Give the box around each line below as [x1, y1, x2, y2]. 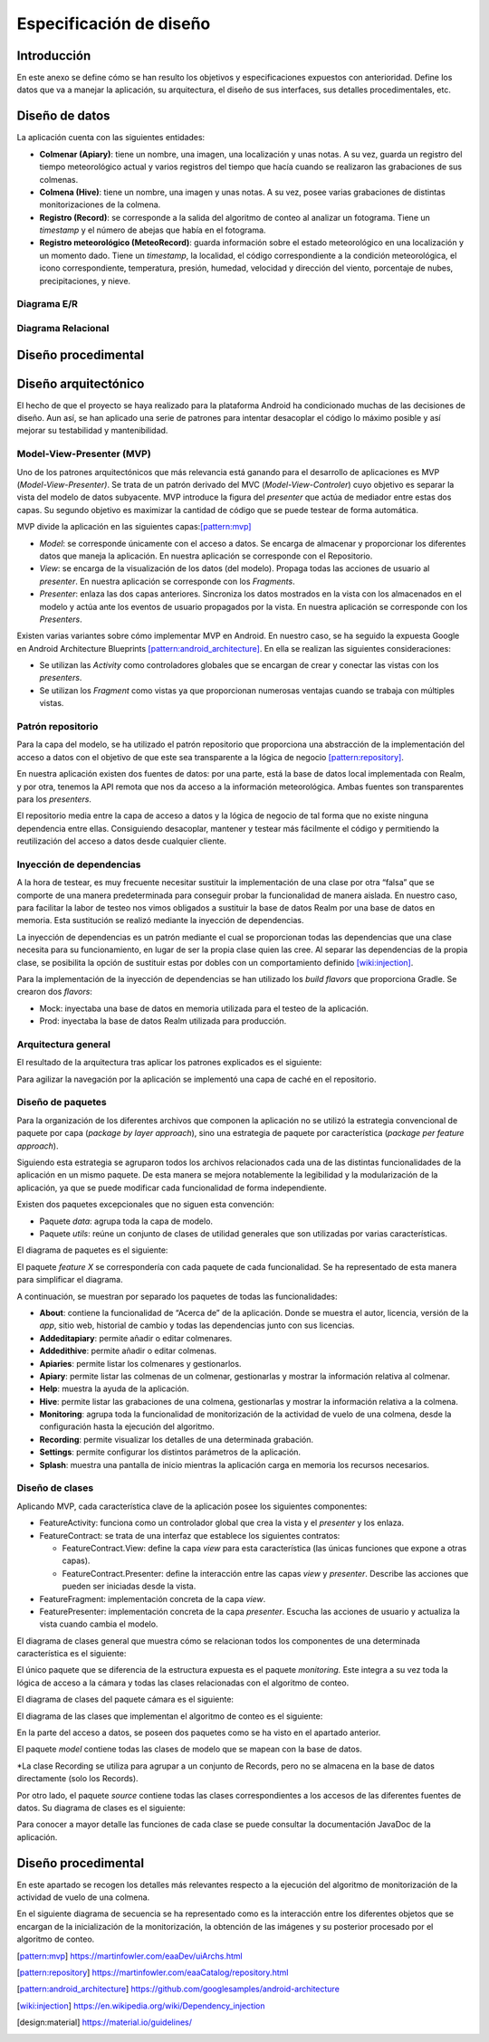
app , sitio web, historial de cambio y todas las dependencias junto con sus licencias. [39, 1320, 355, 1331]
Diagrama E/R [16, 298, 79, 310]
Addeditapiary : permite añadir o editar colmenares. [39, 1332, 233, 1343]
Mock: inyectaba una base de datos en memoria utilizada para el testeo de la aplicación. [39, 1003, 369, 1014]
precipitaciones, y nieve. [39, 275, 131, 286]
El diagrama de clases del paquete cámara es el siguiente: [16, 1694, 235, 1705]
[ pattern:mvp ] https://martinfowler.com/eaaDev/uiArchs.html [16, 1951, 244, 1961]
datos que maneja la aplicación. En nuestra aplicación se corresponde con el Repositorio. [39, 550, 373, 561]
